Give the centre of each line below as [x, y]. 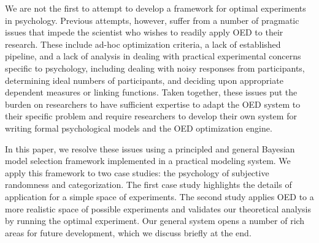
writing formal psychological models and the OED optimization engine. [139, 128]
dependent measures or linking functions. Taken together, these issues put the [151, 92]
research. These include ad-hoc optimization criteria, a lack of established [143, 44]
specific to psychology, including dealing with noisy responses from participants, [155, 68]
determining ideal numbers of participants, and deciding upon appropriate [144, 80]
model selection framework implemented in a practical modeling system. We [148, 161]
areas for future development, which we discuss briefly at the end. [128, 232]
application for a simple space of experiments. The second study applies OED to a [159, 196]
